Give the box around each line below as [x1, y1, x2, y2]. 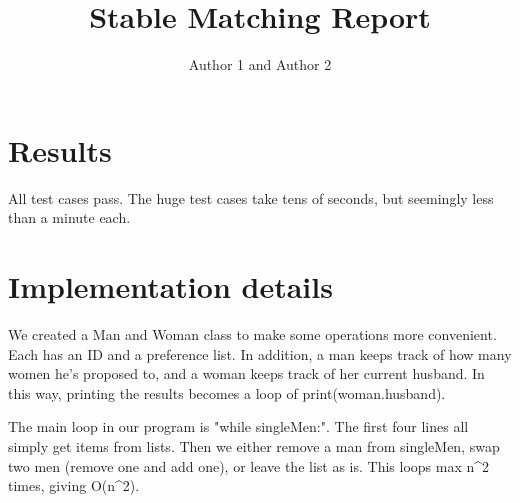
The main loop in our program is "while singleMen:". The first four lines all [8, 416, 469, 437]
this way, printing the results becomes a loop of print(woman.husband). [8, 382, 446, 403]
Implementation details [8, 266, 333, 307]
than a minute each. [8, 207, 131, 228]
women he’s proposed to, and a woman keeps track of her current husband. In [8, 363, 485, 384]
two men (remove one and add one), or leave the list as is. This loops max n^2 [8, 455, 490, 476]
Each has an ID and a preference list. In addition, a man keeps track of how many [8, 343, 512, 364]
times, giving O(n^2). [8, 475, 140, 496]
